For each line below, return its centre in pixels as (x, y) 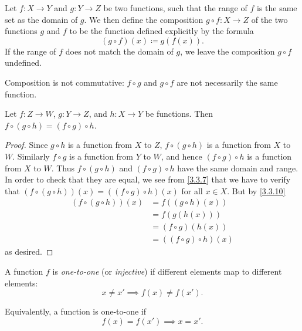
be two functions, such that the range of (175, 8)
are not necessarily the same (227, 82)
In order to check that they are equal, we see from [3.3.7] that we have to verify (148, 179)
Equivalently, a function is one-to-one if (76, 311)
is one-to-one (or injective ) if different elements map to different (167, 271)
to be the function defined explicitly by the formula (162, 31)
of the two (269, 19)
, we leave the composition (228, 51)
